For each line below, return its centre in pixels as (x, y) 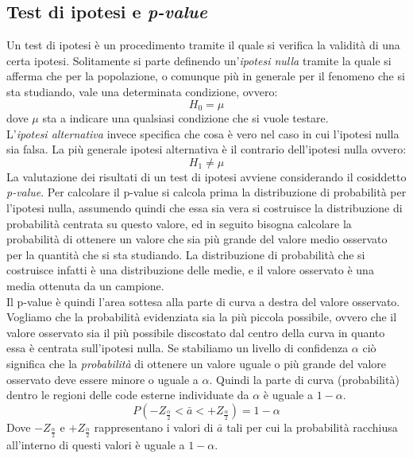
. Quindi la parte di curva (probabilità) (304, 379)
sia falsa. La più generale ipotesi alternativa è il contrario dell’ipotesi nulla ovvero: (206, 149)
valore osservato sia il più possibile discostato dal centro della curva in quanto (196, 332)
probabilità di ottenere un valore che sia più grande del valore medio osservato (197, 239)
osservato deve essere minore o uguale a (102, 379)
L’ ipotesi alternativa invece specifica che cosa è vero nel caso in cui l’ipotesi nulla (203, 133)
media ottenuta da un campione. (85, 285)
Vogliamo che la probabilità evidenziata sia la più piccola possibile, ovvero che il (202, 317)
